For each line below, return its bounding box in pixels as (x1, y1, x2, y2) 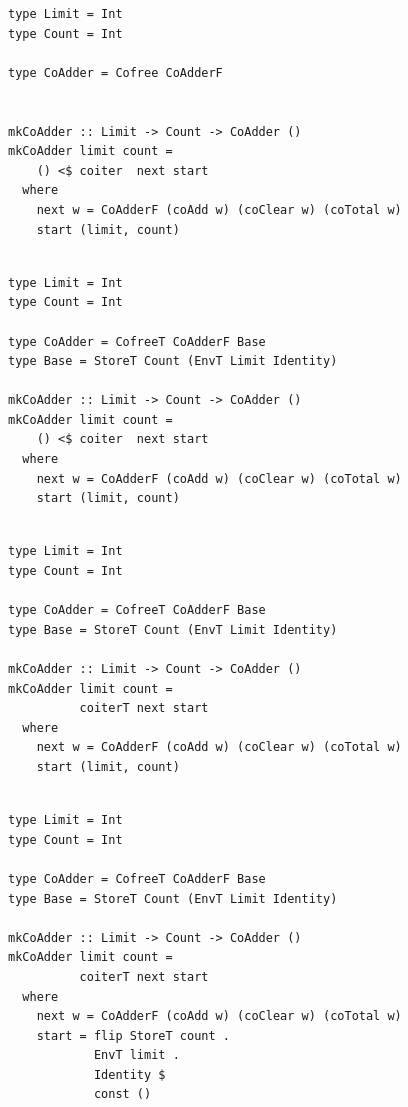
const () (93, 1087, 152, 1102)
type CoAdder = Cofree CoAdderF (8, 65, 223, 80)
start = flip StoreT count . (36, 1028, 230, 1043)
